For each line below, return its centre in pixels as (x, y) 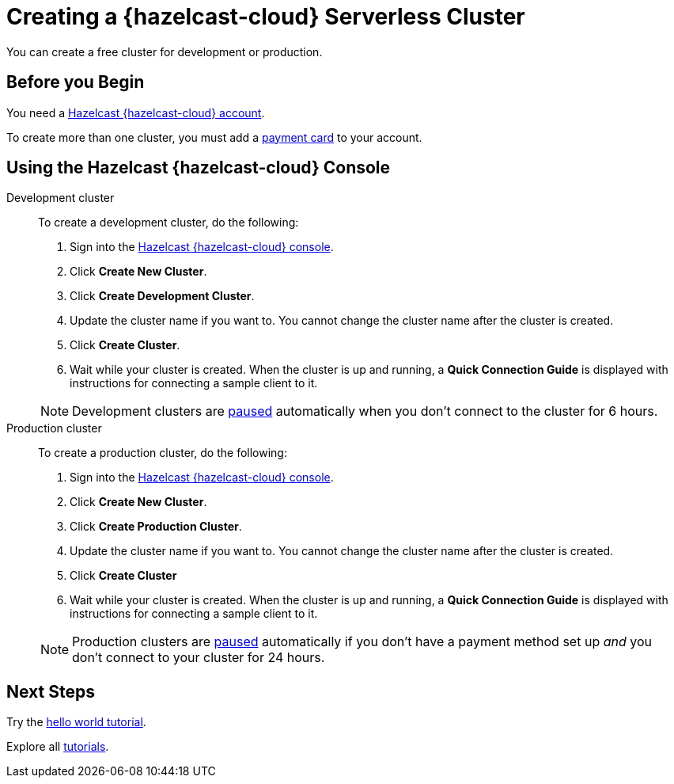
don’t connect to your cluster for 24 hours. (199, 658)
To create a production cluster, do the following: (163, 453)
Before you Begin (76, 82)
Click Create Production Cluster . (156, 527)
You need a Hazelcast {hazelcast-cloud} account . (136, 112)
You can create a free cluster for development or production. (165, 51)
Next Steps (51, 691)
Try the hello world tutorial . (76, 722)
